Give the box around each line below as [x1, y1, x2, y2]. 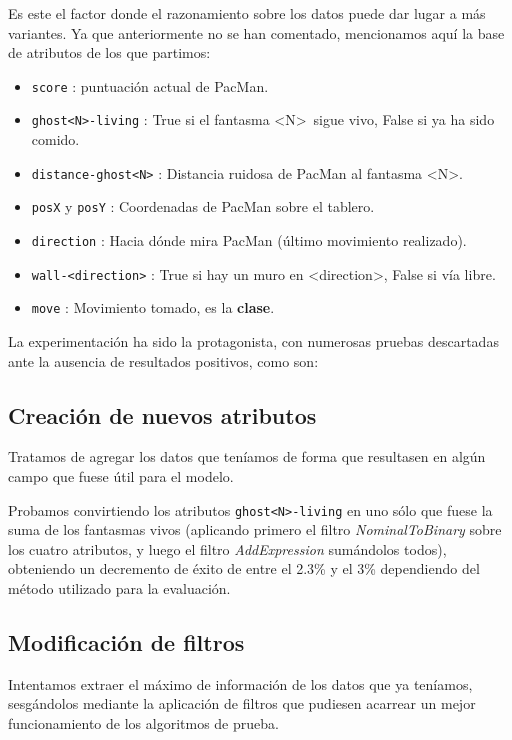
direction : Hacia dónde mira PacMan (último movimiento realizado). [31, 230, 467, 250]
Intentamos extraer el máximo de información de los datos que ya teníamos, [8, 673, 473, 694]
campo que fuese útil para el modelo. [8, 465, 234, 486]
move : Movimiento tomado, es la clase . [31, 297, 275, 318]
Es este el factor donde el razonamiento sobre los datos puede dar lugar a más [8, 3, 486, 23]
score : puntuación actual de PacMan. [31, 75, 269, 96]
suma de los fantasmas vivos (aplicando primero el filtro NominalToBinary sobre [8, 519, 502, 540]
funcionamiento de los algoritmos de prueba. [8, 712, 279, 733]
